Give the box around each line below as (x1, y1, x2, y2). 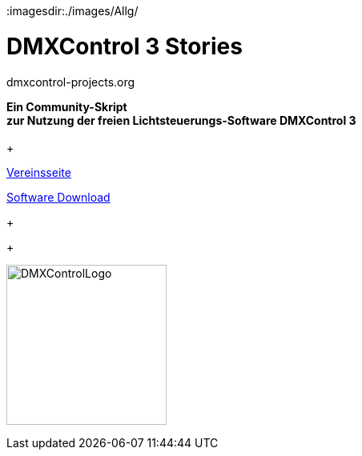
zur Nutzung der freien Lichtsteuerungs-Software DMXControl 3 (6, 113, 356, 127)
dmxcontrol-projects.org (6, 74, 135, 89)
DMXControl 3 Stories (6, 32, 243, 60)
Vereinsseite (6, 165, 71, 179)
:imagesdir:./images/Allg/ (6, 4, 139, 18)
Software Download (6, 190, 111, 204)
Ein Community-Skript (6, 99, 127, 114)
